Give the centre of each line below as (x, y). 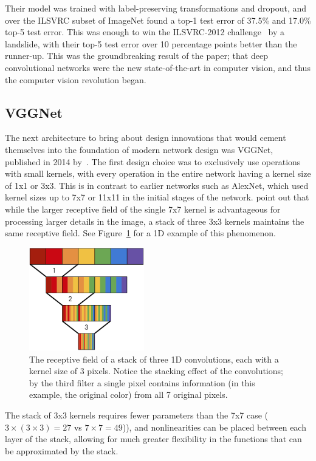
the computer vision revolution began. (76, 79)
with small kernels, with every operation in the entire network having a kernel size (158, 173)
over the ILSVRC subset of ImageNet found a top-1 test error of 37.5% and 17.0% (158, 20)
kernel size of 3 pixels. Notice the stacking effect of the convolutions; (156, 371)
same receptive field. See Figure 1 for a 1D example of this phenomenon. (140, 233)
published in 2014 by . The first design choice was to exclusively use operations (153, 161)
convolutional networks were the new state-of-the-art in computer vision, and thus (158, 67)
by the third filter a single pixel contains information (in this (142, 382)
